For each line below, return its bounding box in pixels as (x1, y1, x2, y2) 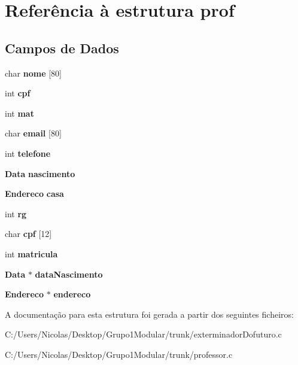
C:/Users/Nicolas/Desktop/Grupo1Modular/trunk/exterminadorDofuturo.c (5, 328, 282, 340)
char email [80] (5, 127, 62, 139)
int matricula (5, 247, 58, 260)
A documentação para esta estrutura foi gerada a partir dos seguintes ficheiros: (5, 308, 294, 320)
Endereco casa (5, 187, 64, 200)
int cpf (5, 87, 31, 99)
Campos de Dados (5, 38, 119, 57)
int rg (5, 207, 27, 220)
